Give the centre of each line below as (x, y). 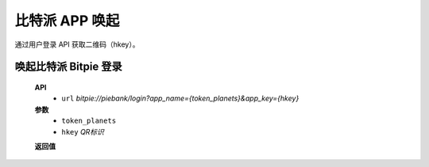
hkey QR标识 (83, 131)
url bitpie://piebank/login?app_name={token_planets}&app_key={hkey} (180, 98)
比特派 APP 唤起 (67, 21)
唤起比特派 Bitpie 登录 (68, 67)
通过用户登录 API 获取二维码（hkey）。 (77, 44)
